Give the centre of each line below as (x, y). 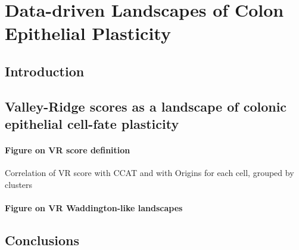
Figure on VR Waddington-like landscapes (94, 208)
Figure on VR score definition (68, 150)
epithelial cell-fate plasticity (92, 124)
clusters (19, 184)
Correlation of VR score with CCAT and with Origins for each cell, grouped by (149, 173)
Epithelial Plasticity (88, 33)
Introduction (45, 71)
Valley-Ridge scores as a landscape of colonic (146, 106)
